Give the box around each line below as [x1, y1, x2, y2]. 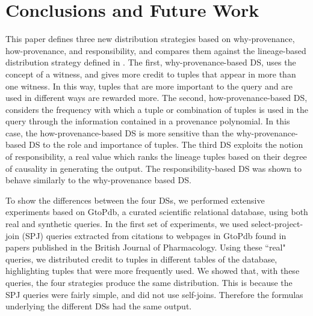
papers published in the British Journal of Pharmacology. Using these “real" [5, 241, 286, 254]
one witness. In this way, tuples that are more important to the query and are [5, 79, 293, 92]
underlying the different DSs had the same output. [5, 300, 192, 312]
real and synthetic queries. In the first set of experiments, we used [5, 217, 249, 230]
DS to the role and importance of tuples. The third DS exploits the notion [28, 138, 303, 151]
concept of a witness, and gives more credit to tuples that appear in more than [5, 67, 296, 80]
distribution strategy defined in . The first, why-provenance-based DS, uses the [5, 56, 296, 68]
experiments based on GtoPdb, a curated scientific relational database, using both [5, 205, 308, 218]
